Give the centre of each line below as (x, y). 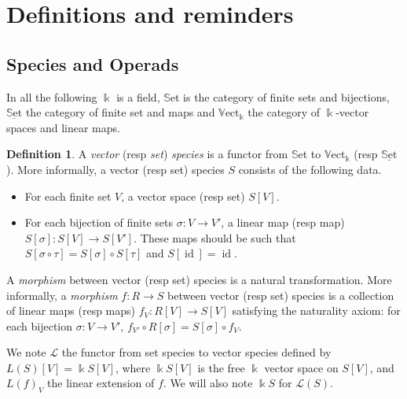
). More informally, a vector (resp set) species (115, 169)
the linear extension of (101, 383)
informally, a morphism (62, 295)
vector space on (301, 367)
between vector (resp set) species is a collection (281, 295)
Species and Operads (93, 63)
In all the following (52, 96)
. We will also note (208, 383)
